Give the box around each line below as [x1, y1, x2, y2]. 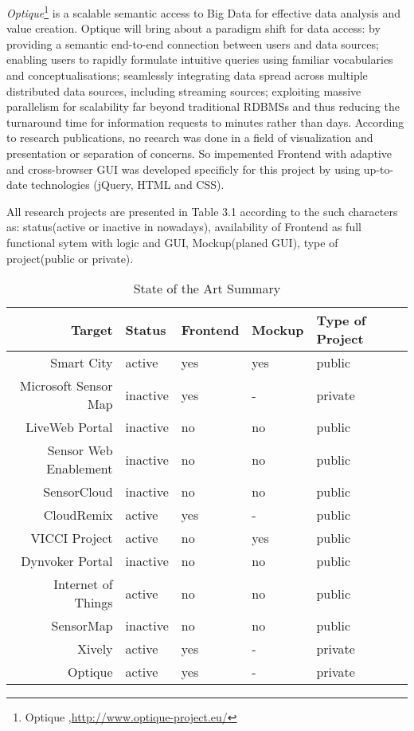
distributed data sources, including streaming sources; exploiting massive [6, 82, 361, 99]
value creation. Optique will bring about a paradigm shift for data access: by [6, 20, 381, 37]
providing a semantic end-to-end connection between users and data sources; [6, 35, 379, 52]
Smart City [50, 353, 113, 372]
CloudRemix [43, 505, 113, 525]
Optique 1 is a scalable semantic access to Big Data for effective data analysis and [6, 2, 400, 21]
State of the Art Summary [133, 279, 281, 298]
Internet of [53, 575, 113, 594]
